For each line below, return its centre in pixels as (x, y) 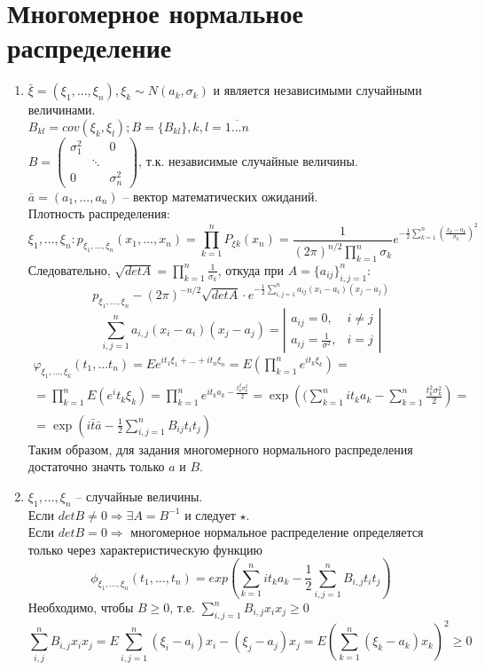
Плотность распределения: (99, 213)
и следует (210, 514)
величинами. (62, 110)
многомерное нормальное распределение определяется (277, 532)
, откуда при (250, 269)
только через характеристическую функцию (145, 549)
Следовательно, (69, 269)
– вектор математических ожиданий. (220, 196)
